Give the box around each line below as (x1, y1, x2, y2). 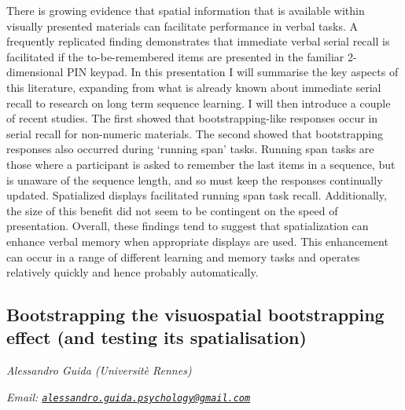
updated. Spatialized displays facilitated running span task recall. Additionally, (6, 187, 387, 203)
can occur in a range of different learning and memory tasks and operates (6, 248, 360, 265)
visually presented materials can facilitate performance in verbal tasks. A (6, 17, 359, 34)
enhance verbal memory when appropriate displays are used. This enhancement (6, 232, 388, 249)
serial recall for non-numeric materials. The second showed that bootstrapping (6, 125, 383, 141)
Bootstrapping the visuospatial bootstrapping (6, 302, 385, 327)
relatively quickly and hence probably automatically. (6, 264, 259, 280)
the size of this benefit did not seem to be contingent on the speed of (6, 202, 338, 218)
